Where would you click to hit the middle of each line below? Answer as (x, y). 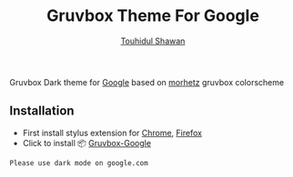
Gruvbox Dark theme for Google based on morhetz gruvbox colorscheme (147, 82)
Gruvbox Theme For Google (153, 16)
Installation (42, 111)
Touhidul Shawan (153, 41)
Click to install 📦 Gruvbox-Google (87, 143)
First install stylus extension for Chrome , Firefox (112, 133)
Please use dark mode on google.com (79, 163)
